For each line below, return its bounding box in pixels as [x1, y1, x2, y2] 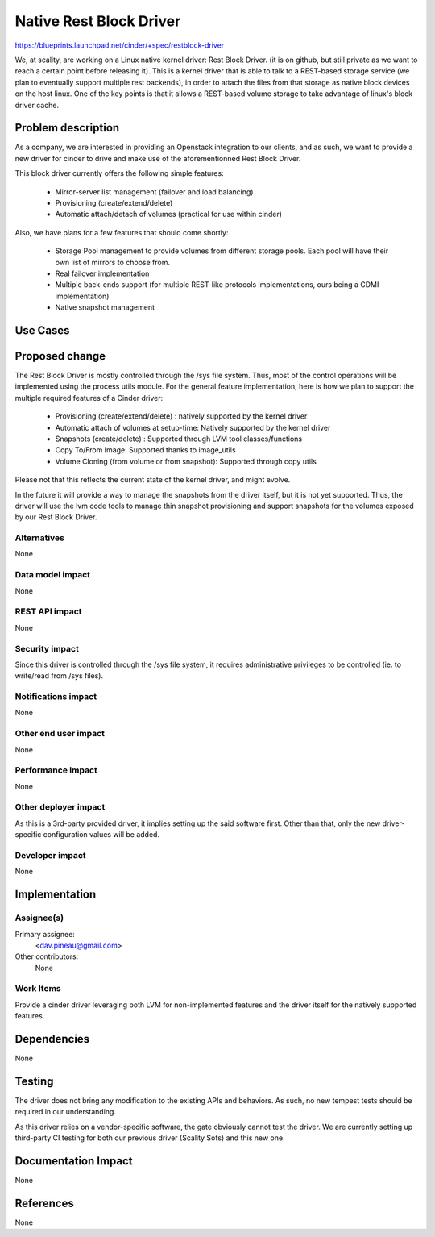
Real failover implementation [55, 269, 150, 278]
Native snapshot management [55, 302, 155, 312]
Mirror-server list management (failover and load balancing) [55, 186, 254, 197]
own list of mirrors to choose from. [55, 257, 171, 267]
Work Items [14, 983, 61, 994]
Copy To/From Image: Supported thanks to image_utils [55, 445, 237, 455]
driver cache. [14, 100, 60, 110]
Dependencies [14, 1032, 90, 1046]
